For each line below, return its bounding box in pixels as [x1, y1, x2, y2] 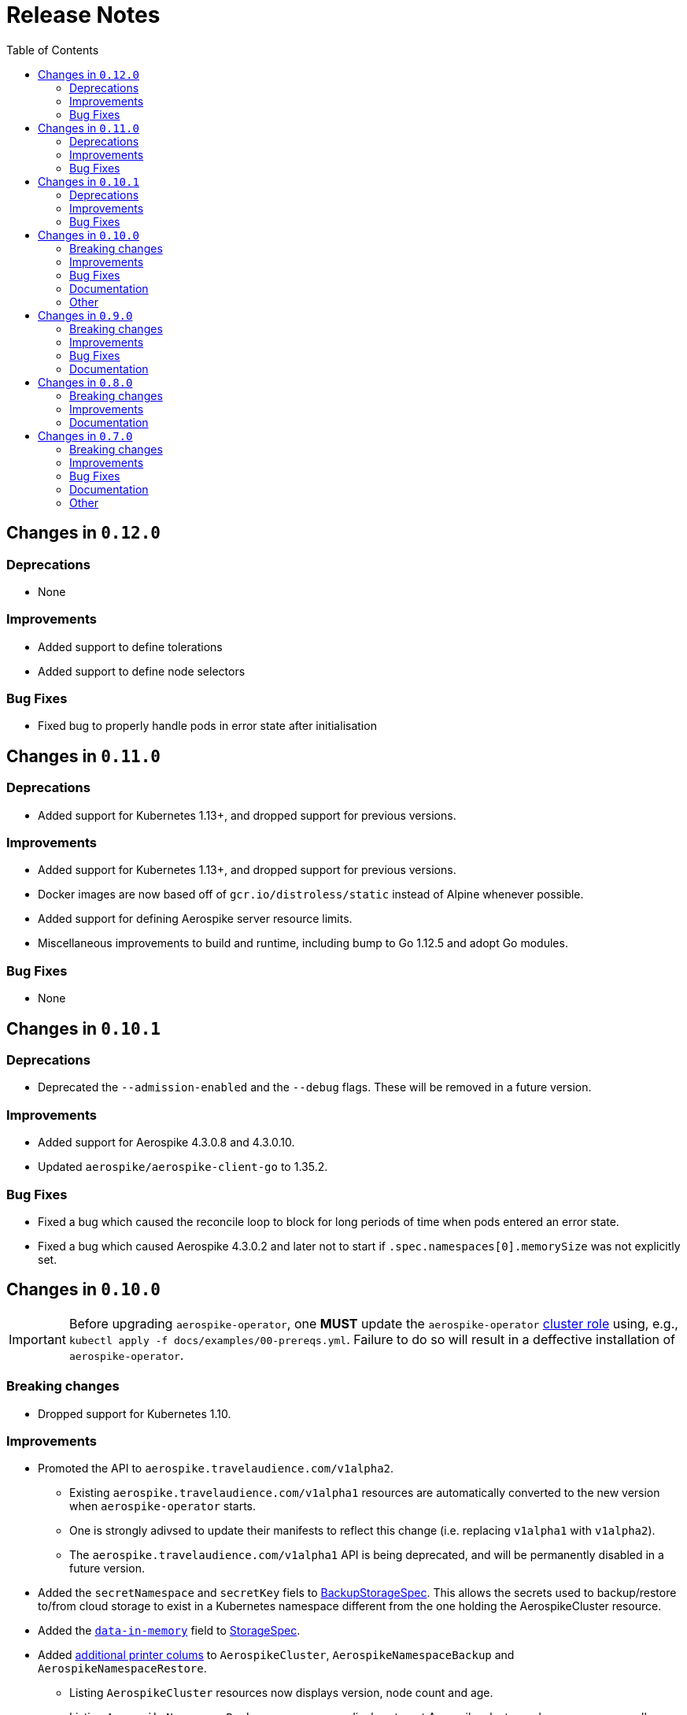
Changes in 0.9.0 [38, 308, 133, 322]
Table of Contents [6, 43, 99, 57]
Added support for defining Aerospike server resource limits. [38, 912, 353, 926]
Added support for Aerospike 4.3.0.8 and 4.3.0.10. [38, 1135, 295, 1150]
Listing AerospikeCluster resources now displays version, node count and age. [69, 1686, 493, 1700]
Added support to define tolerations [38, 639, 223, 654]
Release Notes [6, 2, 161, 28]
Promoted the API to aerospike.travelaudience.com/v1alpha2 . [38, 1461, 394, 1476]
